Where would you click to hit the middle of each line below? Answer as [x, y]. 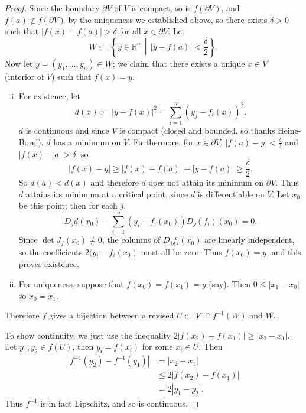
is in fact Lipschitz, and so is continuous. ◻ [120, 403]
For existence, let [49, 96]
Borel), [31, 142]
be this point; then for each [68, 205]
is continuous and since [67, 130]
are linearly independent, [250, 240]
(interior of [25, 76]
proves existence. [49, 264]
